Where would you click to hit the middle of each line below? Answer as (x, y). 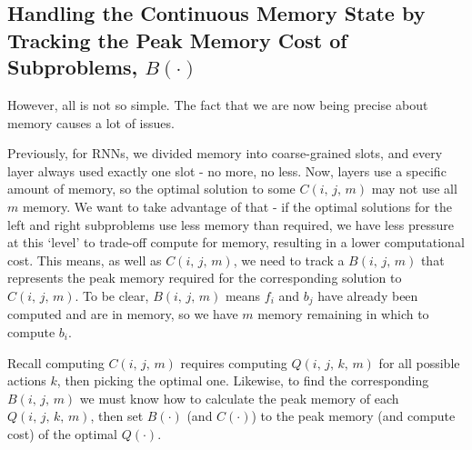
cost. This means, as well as (85, 260)
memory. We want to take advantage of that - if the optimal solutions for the (237, 206)
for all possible (419, 362)
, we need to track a (289, 260)
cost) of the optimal (63, 433)
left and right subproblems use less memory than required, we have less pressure (231, 224)
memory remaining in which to (343, 314)
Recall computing (56, 362)
